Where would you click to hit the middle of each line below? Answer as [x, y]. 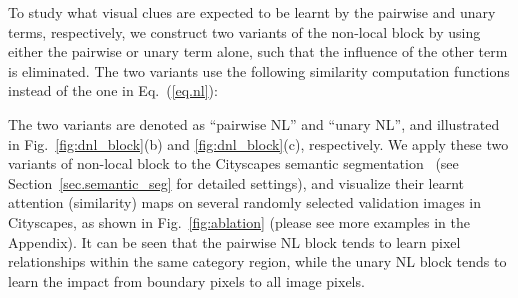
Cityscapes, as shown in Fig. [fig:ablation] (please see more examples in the [239, 221]
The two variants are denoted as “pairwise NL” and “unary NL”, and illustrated [254, 123]
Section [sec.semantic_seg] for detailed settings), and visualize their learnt [236, 182]
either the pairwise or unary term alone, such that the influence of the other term [258, 51]
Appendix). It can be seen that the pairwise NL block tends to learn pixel [234, 241]
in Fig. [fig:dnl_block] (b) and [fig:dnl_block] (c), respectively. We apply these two [258, 143]
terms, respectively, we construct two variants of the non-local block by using [244, 31]
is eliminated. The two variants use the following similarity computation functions [259, 70]
